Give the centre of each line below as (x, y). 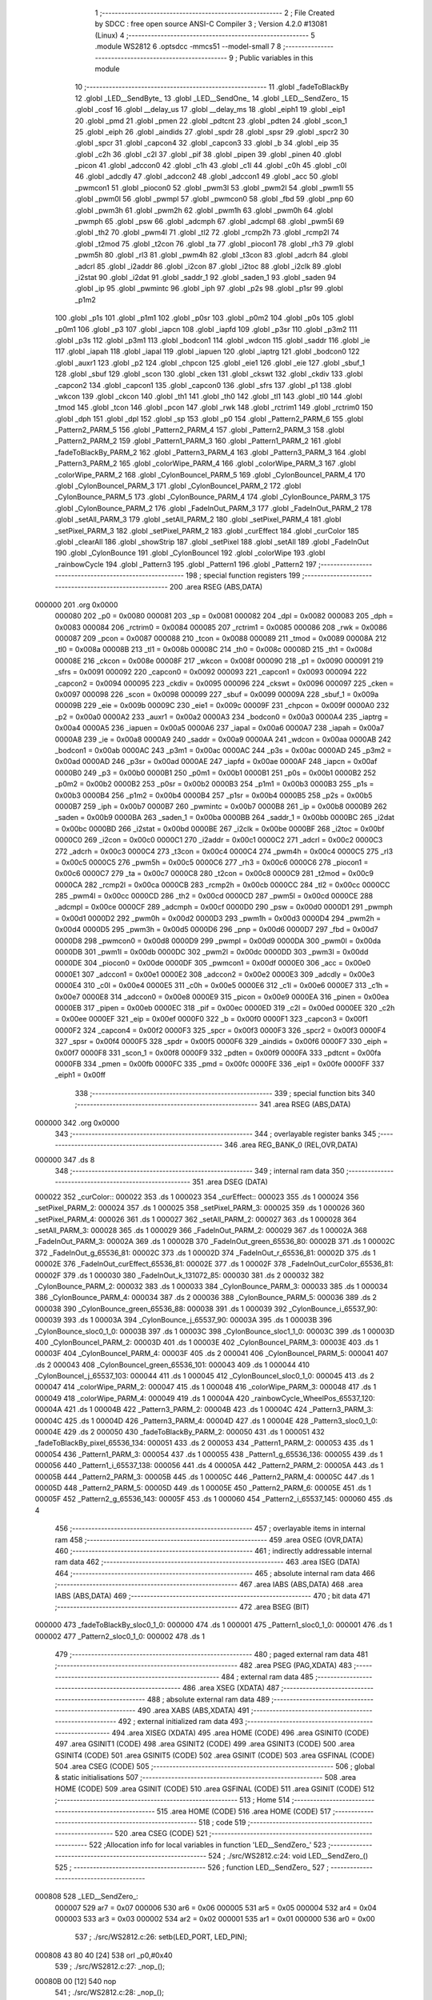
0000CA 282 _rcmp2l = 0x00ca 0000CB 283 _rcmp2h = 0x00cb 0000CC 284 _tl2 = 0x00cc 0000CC (222, 885)
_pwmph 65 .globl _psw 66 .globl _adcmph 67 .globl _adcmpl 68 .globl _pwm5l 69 (209, 222)
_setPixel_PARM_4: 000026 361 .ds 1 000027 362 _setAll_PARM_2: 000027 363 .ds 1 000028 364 (196, 1219)
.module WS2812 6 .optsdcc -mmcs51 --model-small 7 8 (188, 46)
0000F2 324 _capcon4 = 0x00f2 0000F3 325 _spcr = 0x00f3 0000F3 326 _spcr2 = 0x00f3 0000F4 (220, 1030)
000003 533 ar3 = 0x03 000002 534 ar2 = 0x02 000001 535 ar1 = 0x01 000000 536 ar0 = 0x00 (215, 1919)
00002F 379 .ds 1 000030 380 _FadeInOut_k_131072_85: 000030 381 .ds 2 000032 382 (180, 1275)
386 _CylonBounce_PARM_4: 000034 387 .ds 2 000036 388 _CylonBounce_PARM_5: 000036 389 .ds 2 (206, 1298)
